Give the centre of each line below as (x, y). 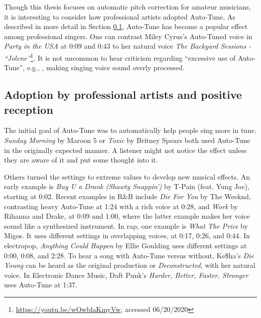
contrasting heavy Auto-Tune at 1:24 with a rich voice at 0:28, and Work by (121, 206)
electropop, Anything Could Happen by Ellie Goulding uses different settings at (125, 245)
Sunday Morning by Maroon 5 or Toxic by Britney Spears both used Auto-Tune (127, 140)
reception (29, 109)
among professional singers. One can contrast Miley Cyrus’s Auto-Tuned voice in (128, 36)
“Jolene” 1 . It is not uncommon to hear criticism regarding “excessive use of (120, 57)
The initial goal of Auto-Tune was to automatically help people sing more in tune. (130, 130)
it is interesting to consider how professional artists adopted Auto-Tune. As (120, 16)
